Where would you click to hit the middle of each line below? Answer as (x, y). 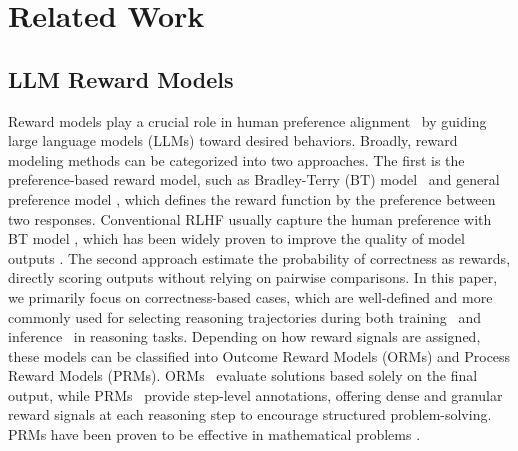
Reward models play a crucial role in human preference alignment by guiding (247, 120)
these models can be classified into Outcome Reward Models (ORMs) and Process (259, 355)
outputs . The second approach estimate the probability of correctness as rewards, (259, 257)
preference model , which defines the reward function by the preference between (252, 198)
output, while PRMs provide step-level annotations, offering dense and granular (255, 394)
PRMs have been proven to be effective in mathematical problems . (214, 434)
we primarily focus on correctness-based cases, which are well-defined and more (250, 296)
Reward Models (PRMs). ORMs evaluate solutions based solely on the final (243, 375)
